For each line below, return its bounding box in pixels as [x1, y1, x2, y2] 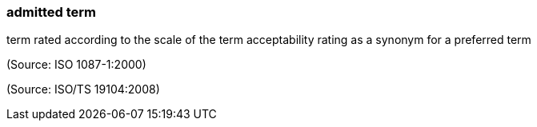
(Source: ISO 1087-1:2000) [6, 58, 146, 72]
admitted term [6, 4, 97, 20]
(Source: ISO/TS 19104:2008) [6, 82, 160, 97]
